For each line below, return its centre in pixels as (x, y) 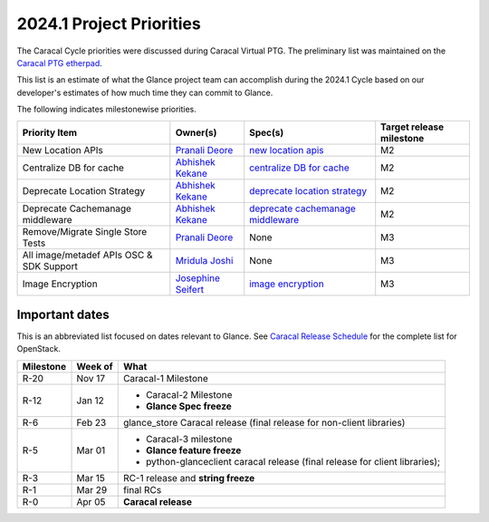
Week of (95, 366)
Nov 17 (91, 378)
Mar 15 (91, 478)
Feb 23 (91, 422)
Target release (412, 127)
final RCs (142, 489)
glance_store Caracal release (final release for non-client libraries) (264, 422)
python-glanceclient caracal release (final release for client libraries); (293, 461)
